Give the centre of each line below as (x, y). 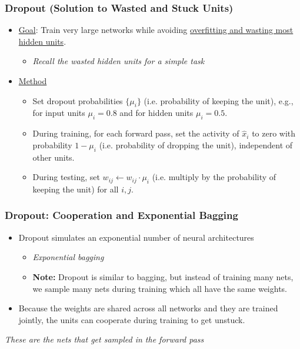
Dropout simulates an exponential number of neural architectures (136, 237)
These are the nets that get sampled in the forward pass (104, 339)
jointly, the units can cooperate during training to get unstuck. (132, 319)
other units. (54, 157)
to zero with (274, 133)
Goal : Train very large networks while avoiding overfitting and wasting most (156, 30)
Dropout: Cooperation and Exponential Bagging (121, 215)
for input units (59, 113)
